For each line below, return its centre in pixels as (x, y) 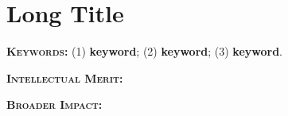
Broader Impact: (54, 104)
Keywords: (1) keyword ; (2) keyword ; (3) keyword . (144, 51)
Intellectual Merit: (65, 77)
